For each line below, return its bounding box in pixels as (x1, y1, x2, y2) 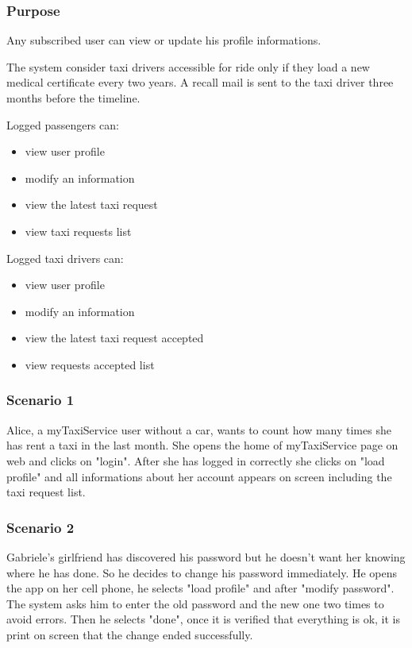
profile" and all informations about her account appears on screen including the (6, 468, 392, 484)
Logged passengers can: (6, 116, 120, 133)
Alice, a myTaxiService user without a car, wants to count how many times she (6, 421, 391, 438)
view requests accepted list (25, 356, 155, 372)
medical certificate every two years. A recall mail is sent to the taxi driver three (6, 74, 394, 91)
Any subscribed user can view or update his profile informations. (6, 32, 322, 48)
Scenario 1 (6, 390, 75, 410)
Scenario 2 (6, 517, 75, 537)
